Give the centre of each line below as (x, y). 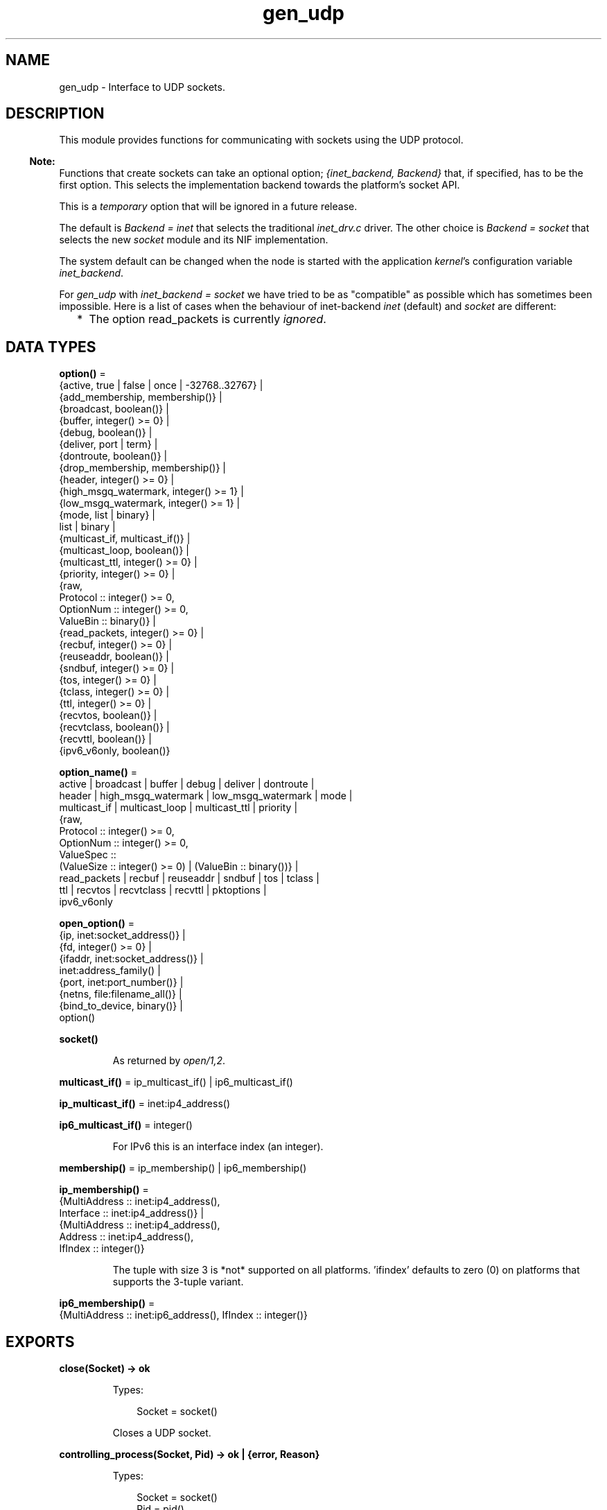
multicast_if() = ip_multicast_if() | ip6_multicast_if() (176, 1082)
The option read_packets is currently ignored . (208, 319)
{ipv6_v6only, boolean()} (115, 751)
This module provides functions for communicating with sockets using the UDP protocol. (261, 140)
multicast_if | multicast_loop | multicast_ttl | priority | (178, 808)
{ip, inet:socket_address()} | (122, 935)
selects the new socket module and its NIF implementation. (194, 240)
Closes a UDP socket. (162, 1433)
